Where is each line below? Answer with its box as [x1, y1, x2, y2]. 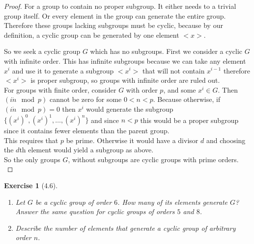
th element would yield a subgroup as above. [19, 145, 154, 155]
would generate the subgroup [86, 103, 173, 114]
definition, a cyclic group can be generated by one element [4, 29, 179, 40]
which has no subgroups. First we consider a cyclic [90, 46, 243, 56]
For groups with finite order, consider [4, 84, 116, 95]
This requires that [4, 135, 58, 145]
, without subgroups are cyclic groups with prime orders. [68, 154, 239, 164]
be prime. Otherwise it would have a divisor [66, 135, 198, 145]
